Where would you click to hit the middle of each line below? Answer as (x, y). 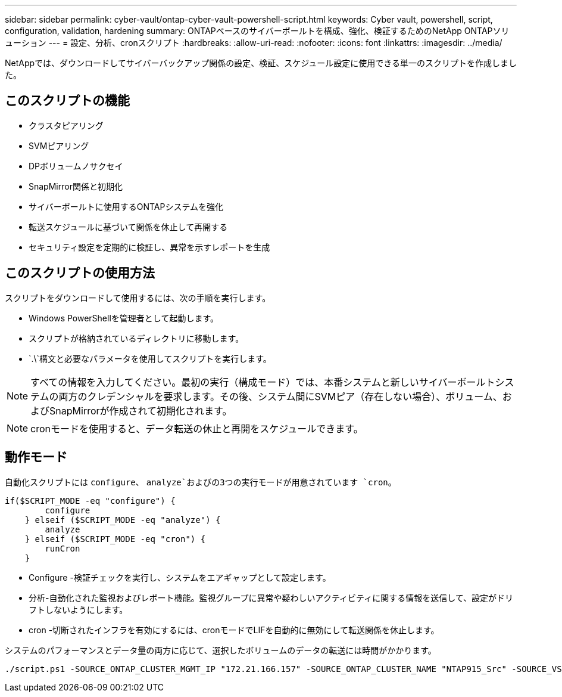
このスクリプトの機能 (67, 101)
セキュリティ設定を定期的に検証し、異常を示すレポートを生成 (149, 247)
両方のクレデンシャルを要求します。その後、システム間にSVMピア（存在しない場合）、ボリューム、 (280, 396)
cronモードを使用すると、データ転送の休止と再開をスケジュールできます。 (197, 428)
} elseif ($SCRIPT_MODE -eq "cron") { (115, 539)
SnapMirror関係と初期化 (76, 186)
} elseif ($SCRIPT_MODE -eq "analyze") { (123, 520)
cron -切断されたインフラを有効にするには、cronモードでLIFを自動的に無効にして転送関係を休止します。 (234, 630)
